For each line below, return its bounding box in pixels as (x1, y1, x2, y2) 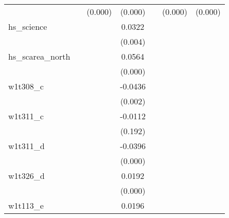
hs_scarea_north (8, 50, 71, 62)
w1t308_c (8, 80, 44, 92)
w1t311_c (8, 110, 44, 122)
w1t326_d (8, 170, 45, 181)
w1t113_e (8, 199, 44, 211)
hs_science (8, 21, 47, 32)
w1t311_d (8, 140, 45, 152)
